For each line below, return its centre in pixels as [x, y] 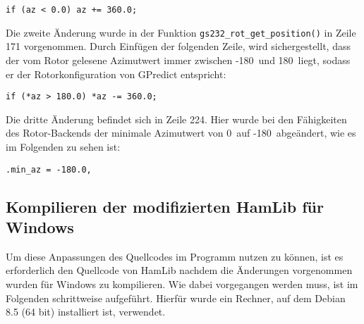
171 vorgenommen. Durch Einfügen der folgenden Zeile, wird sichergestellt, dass [178, 46]
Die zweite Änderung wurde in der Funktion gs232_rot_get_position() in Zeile [181, 32]
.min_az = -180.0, [49, 169]
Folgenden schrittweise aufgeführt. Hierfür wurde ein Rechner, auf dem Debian [176, 298]
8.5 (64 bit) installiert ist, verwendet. [86, 312]
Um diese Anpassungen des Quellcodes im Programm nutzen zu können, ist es [175, 256]
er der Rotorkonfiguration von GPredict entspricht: [116, 74]
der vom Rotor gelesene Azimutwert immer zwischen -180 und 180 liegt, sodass [178, 60]
